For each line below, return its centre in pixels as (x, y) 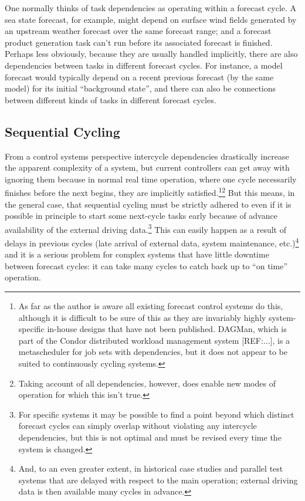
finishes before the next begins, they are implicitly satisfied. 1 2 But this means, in (150, 192)
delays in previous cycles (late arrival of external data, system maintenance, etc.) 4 (152, 242)
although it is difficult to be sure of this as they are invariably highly (142, 317)
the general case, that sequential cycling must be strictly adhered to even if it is (148, 204)
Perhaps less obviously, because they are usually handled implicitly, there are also (151, 54)
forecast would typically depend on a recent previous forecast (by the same (139, 77)
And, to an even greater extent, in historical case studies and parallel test (151, 468)
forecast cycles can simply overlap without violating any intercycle (138, 426)
